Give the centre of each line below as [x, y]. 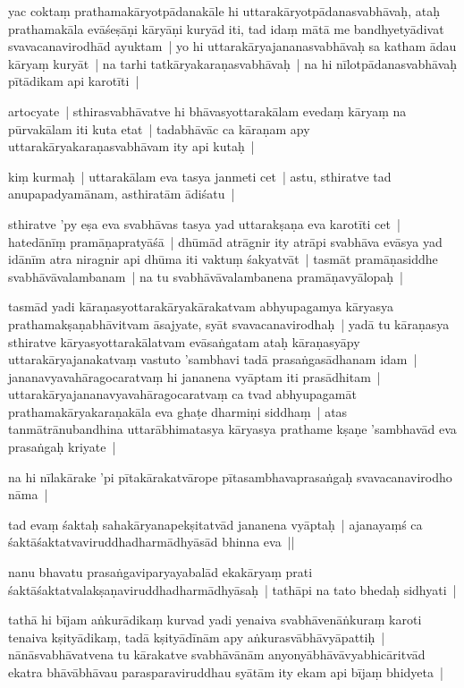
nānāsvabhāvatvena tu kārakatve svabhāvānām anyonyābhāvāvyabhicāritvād [217, 654]
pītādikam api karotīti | [74, 81]
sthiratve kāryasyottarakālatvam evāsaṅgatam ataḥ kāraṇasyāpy [184, 341]
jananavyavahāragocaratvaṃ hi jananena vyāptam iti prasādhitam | [194, 376]
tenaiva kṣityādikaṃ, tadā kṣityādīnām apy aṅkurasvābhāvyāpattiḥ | [197, 637]
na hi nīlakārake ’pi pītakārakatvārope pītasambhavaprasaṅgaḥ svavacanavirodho [230, 476]
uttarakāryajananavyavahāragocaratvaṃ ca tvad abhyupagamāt [182, 394]
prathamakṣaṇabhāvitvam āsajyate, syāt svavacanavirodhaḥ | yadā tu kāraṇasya [229, 323]
